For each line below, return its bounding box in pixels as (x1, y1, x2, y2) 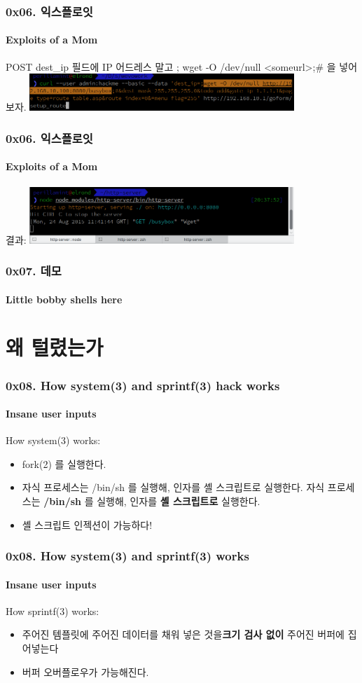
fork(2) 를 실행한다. (22, 456, 106, 471)
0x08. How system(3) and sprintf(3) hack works (6, 376, 280, 394)
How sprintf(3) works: (6, 603, 99, 618)
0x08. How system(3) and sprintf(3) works (6, 547, 249, 565)
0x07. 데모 (6, 262, 62, 280)
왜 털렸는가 (6, 333, 104, 361)
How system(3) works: (6, 433, 101, 448)
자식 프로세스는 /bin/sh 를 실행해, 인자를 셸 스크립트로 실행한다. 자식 (22, 480, 325, 495)
